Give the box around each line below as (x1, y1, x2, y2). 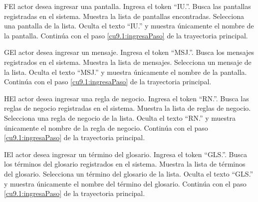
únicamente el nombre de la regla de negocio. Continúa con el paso (4, 122, 208, 133)
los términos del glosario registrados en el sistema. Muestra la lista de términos (4, 159, 246, 169)
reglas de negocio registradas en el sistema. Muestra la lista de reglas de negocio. (4, 103, 251, 113)
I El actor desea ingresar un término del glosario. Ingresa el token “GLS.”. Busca (4, 149, 247, 159)
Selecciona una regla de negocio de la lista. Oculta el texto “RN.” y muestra (4, 112, 236, 123)
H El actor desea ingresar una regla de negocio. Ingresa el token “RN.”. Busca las (4, 93, 249, 103)
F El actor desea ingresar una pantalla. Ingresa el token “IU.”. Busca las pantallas (4, 1, 251, 11)
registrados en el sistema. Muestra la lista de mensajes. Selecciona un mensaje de (4, 56, 252, 67)
